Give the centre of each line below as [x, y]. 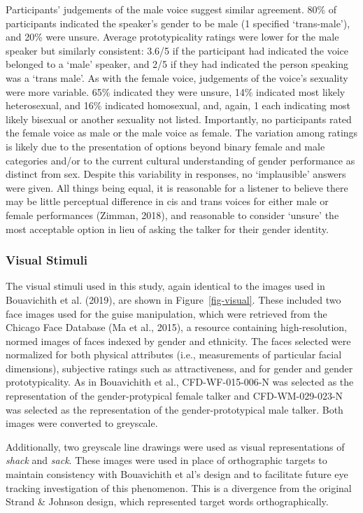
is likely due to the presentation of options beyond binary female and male [165, 146]
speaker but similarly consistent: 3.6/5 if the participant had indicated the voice [177, 50]
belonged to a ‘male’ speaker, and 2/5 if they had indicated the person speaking [177, 64]
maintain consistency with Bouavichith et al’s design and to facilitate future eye [177, 474]
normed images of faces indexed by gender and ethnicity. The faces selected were [178, 340]
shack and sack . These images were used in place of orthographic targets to [166, 460]
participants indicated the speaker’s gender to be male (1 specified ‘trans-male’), [178, 23]
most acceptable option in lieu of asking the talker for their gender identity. [167, 229]
